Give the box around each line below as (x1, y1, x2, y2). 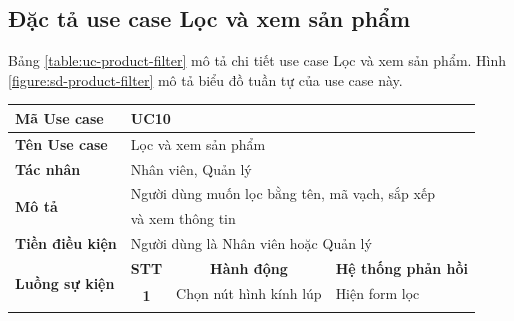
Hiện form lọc (335, 282, 420, 303)
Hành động (210, 257, 288, 278)
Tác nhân (15, 158, 81, 179)
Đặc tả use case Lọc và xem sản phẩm (8, 3, 411, 34)
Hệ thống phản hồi (335, 257, 469, 278)
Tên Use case (15, 133, 108, 154)
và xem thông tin (130, 208, 236, 229)
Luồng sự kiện (15, 273, 115, 293)
